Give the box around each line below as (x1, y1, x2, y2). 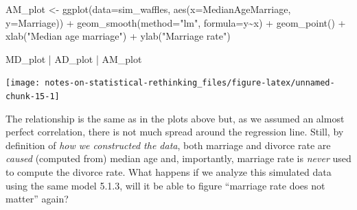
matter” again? (5, 192, 69, 206)
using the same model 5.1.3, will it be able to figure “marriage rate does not (5, 178, 325, 192)
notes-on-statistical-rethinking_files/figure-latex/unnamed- (45, 78, 335, 88)
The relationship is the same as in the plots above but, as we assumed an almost (5, 111, 345, 125)
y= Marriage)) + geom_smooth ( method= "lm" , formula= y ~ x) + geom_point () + (5, 15, 346, 29)
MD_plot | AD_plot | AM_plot (5, 51, 142, 66)
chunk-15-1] (5, 92, 60, 102)
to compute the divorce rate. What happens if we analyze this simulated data (5, 165, 332, 179)
